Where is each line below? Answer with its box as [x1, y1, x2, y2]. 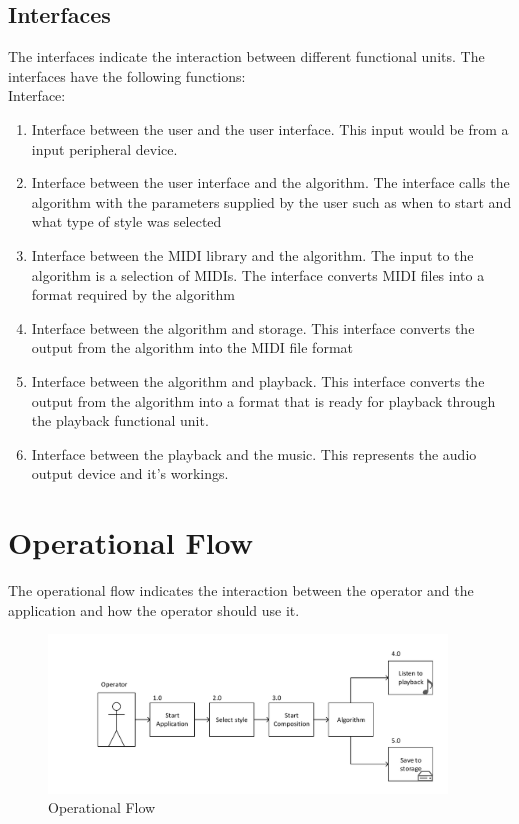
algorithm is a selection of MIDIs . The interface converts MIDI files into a [31, 264, 485, 285]
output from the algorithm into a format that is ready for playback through [31, 390, 496, 411]
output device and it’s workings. [31, 463, 229, 484]
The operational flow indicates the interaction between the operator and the [8, 580, 474, 601]
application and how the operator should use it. [8, 599, 300, 620]
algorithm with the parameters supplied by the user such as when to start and [31, 191, 512, 212]
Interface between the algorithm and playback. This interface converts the [31, 370, 485, 391]
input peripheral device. [31, 138, 178, 159]
